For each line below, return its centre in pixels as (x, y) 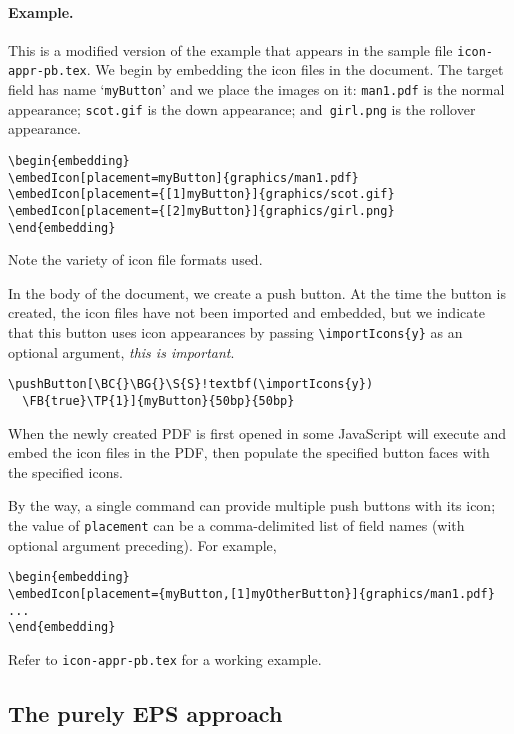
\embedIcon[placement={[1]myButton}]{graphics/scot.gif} (201, 194)
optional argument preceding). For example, (142, 544)
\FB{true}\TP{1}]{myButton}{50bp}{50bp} (158, 400)
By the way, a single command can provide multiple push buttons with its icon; (252, 505)
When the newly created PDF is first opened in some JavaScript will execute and (257, 432)
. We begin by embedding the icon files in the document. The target (295, 69)
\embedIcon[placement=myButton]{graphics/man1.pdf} (183, 177)
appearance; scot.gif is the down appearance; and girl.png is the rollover (242, 108)
